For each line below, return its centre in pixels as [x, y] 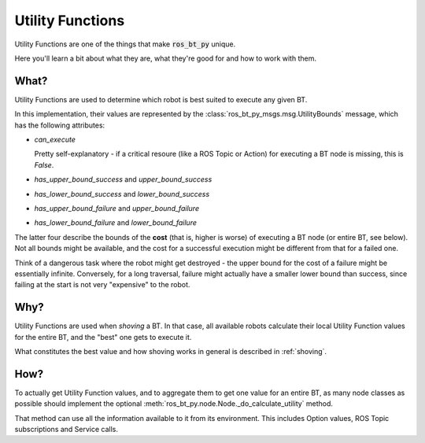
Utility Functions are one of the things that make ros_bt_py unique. [125, 44]
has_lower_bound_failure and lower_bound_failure [115, 223]
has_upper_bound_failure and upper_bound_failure [117, 208]
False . [44, 164]
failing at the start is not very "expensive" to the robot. [102, 285]
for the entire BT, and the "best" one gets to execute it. [103, 337]
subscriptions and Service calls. [66, 430]
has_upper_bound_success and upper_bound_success [123, 179]
